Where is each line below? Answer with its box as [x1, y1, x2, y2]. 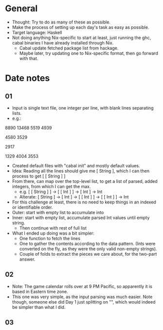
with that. [19, 55, 38, 61]
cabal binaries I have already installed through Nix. [12, 40, 114, 45]
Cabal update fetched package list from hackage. [19, 45, 119, 51]
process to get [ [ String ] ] [12, 173, 66, 179]
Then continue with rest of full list [19, 225, 87, 231]
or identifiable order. [12, 204, 53, 210]
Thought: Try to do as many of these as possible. [12, 19, 111, 25]
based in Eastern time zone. [12, 288, 68, 294]
